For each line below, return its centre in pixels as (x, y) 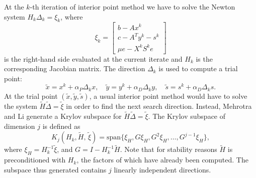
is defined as (61, 126)
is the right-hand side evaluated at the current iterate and (93, 58)
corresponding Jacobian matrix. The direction (75, 68)
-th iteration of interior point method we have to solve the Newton (133, 7)
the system (21, 106)
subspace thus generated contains (55, 169)
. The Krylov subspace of (187, 116)
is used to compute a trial (198, 68)
